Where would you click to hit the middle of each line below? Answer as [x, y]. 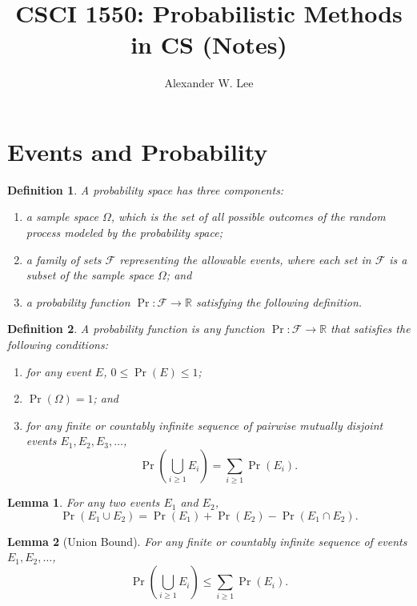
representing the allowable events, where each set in [245, 259]
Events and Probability [138, 151]
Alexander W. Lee [209, 83]
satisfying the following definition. [279, 301]
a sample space [62, 217]
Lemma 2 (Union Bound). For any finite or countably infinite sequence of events [207, 541]
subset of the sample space [90, 275]
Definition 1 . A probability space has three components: [146, 189]
